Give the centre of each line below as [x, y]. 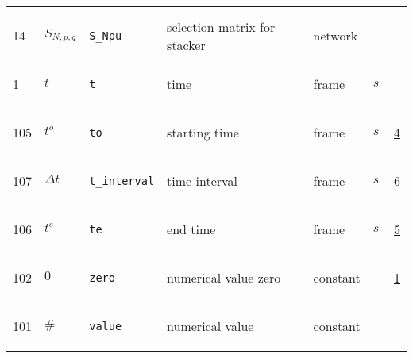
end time [191, 229]
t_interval [122, 181]
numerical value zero [224, 277]
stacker [186, 44]
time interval [203, 181]
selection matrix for [221, 26]
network [336, 35]
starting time [203, 132]
